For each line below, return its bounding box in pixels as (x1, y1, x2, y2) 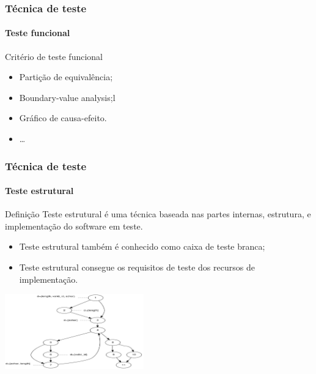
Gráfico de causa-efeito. (19, 111, 107, 124)
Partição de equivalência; (19, 70, 113, 83)
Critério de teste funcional (5, 50, 103, 62)
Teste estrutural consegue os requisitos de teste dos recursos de (19, 261, 255, 274)
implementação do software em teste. (5, 219, 143, 232)
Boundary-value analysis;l (19, 91, 116, 103)
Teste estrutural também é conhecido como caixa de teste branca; (19, 240, 265, 253)
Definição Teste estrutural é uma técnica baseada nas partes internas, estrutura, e (5, 208, 311, 220)
